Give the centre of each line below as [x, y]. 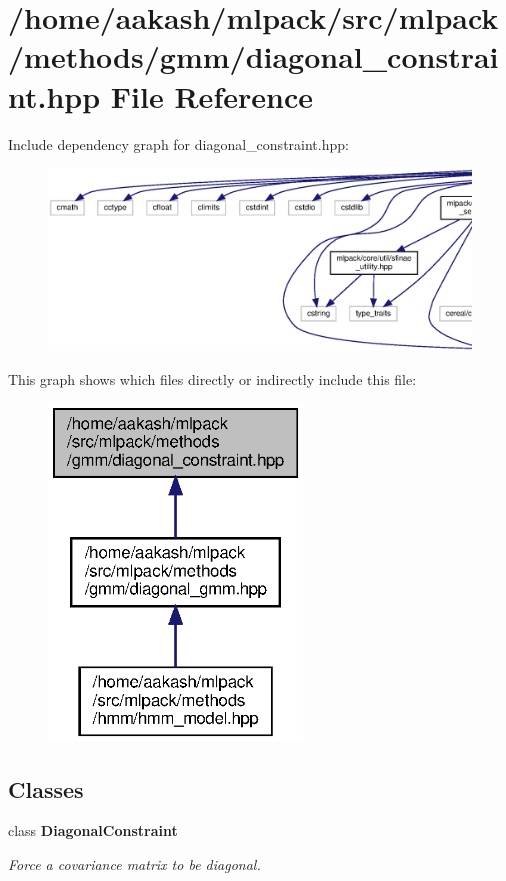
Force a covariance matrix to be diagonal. [134, 864]
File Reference [211, 95]
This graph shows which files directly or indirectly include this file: [212, 378]
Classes [46, 788]
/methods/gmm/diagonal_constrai [253, 56]
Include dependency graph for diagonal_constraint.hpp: [178, 143]
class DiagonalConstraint [93, 830]
